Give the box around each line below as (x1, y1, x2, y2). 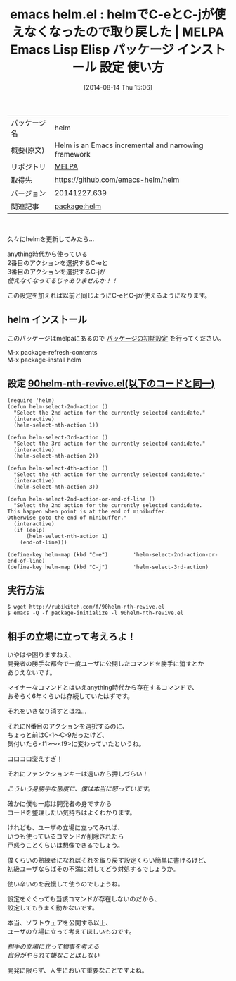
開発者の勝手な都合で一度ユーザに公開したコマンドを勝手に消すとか (7, 659, 204, 668)
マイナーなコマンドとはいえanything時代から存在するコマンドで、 (7, 683, 199, 692)
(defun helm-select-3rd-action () (7, 434, 109, 441)
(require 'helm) (7, 396, 55, 404)
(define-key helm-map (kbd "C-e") (7, 551, 109, 558)
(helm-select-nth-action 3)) (13, 483, 99, 490)
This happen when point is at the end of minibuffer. (7, 508, 169, 515)
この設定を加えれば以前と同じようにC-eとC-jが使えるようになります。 (7, 291, 211, 300)
